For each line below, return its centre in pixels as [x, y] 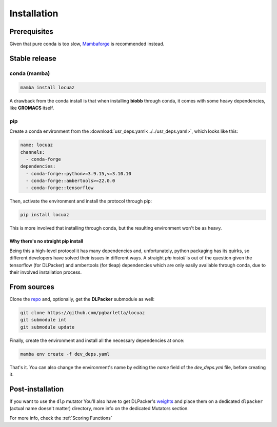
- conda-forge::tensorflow [60, 188]
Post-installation [37, 389]
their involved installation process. [46, 272]
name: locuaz [37, 145]
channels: [33, 152]
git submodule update [47, 327]
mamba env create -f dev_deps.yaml [65, 354]
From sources [32, 287]
